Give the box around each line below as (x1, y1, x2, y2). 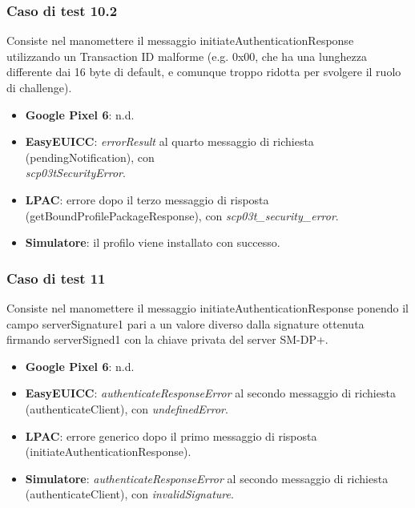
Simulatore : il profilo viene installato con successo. (25, 234, 280, 251)
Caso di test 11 (6, 268, 106, 288)
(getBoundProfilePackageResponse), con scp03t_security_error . (25, 207, 339, 224)
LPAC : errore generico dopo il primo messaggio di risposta (25, 427, 317, 444)
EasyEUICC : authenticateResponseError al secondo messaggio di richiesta (25, 385, 396, 401)
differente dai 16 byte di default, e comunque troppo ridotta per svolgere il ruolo (6, 63, 401, 80)
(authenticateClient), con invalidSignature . (25, 486, 234, 502)
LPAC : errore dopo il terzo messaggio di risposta (25, 191, 269, 208)
